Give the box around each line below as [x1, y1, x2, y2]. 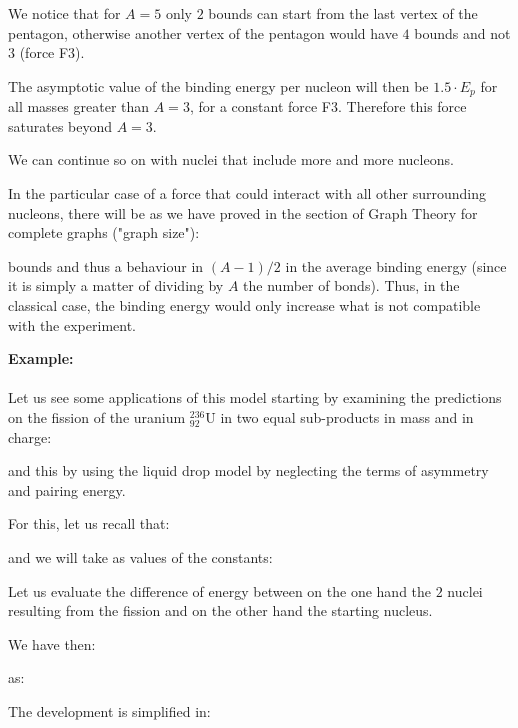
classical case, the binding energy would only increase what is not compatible [8, 294, 481, 315]
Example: [8, 348, 74, 369]
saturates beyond [8, 115, 113, 136]
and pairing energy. [8, 479, 126, 500]
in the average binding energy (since [285, 255, 507, 276]
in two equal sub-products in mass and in [220, 406, 474, 427]
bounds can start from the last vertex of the [208, 3, 478, 23]
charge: [8, 426, 52, 447]
